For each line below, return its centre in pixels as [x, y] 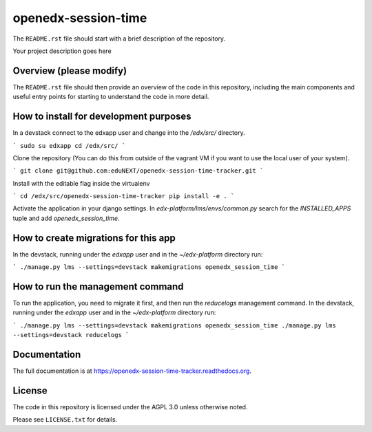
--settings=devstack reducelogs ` [71, 335]
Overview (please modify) [70, 71]
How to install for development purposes [102, 117]
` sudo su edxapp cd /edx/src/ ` [69, 145]
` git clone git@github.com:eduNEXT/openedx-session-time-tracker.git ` [138, 171]
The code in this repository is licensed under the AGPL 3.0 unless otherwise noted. [130, 407]
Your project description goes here [62, 51]
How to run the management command [98, 287]
